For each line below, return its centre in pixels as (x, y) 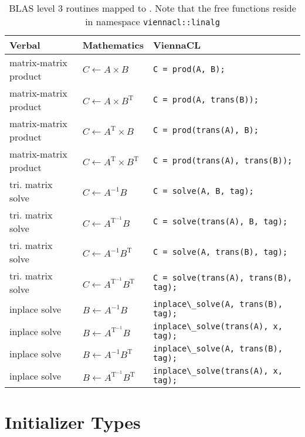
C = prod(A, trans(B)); (206, 100)
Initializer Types (73, 422)
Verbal (25, 45)
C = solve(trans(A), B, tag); (220, 221)
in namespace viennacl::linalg (152, 21)
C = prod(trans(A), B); (206, 130)
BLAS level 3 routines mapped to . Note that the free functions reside (152, 8)
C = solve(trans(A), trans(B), (223, 278)
